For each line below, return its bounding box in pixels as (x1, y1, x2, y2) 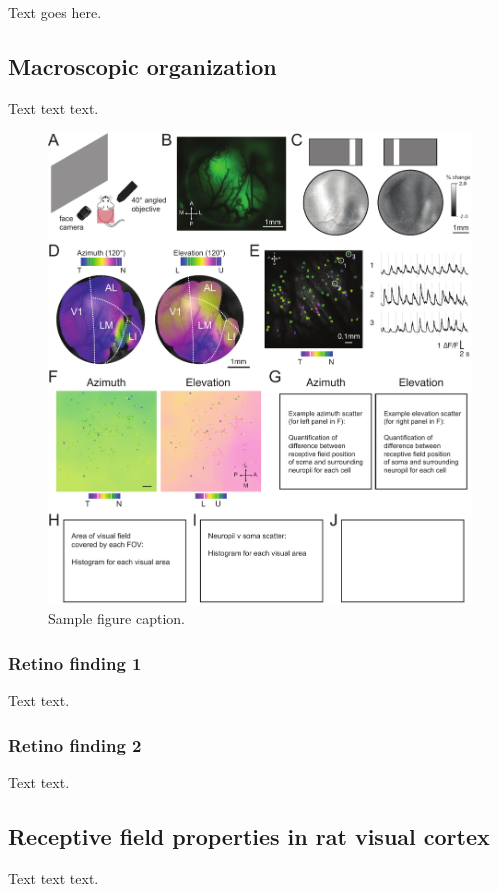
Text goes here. (8, 2, 102, 22)
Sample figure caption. (48, 608, 185, 629)
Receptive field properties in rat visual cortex (8, 821, 490, 852)
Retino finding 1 (8, 650, 142, 675)
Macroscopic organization (8, 50, 277, 81)
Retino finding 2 (8, 732, 142, 757)
